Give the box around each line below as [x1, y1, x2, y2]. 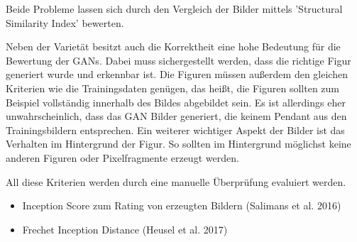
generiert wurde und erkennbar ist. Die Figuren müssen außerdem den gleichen [6, 67, 348, 82]
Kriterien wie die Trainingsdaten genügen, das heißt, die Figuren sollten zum [6, 80, 339, 95]
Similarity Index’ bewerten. [6, 15, 124, 30]
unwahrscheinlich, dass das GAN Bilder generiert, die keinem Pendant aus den [6, 109, 347, 123]
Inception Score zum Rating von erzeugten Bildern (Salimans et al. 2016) [22, 198, 341, 213]
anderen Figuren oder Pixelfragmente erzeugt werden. [6, 150, 239, 165]
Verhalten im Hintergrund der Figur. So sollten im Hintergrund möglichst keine [6, 136, 351, 151]
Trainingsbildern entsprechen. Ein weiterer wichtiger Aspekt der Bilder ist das [6, 122, 345, 137]
